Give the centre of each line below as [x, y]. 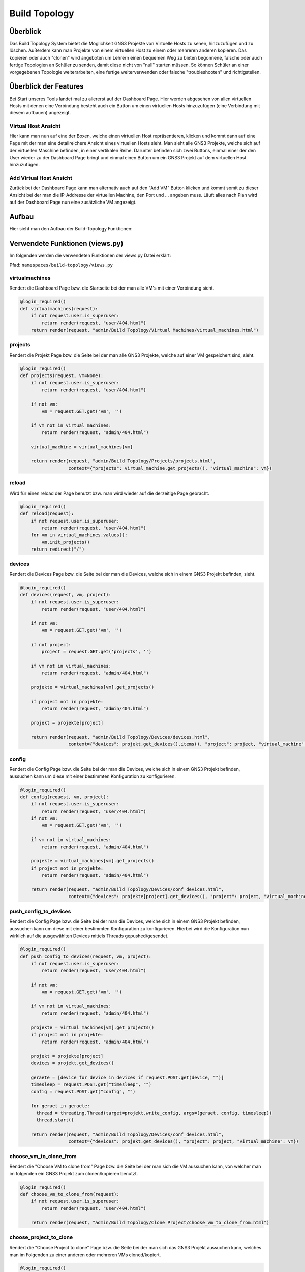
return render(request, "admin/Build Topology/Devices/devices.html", [121, 737]
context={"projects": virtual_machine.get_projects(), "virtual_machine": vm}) [170, 468]
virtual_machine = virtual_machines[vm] [82, 447]
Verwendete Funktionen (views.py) [66, 243]
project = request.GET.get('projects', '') [97, 652]
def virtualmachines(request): [59, 309]
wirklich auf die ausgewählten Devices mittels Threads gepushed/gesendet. [89, 936]
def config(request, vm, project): [64, 797]
